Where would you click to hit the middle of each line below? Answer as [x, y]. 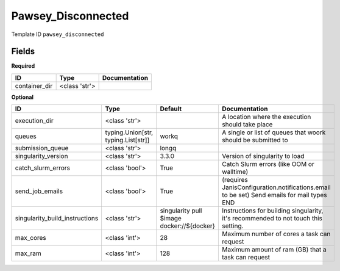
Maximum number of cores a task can [276, 234]
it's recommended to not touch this [272, 219]
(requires [235, 180]
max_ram [28, 253]
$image [171, 219]
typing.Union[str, [129, 132]
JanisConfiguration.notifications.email [277, 187]
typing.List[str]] [127, 140]
